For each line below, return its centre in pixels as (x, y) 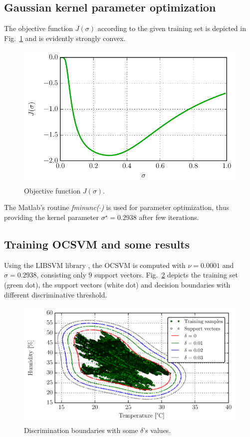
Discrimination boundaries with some (81, 430)
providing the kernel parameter (51, 217)
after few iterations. (169, 217)
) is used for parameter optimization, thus (165, 207)
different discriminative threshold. (56, 294)
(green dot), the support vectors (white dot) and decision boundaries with (117, 284)
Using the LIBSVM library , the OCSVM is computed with (95, 265)
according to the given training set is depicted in (172, 28)
